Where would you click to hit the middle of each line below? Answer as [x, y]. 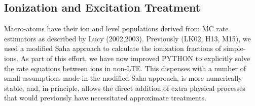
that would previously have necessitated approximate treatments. [105, 98]
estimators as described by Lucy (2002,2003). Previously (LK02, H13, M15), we [128, 38]
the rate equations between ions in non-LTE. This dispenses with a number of [125, 68]
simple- [234, 48]
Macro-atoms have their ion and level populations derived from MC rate [116, 29]
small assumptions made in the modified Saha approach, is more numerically [123, 78]
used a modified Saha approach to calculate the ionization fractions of [113, 48]
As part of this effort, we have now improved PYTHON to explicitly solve [135, 58]
